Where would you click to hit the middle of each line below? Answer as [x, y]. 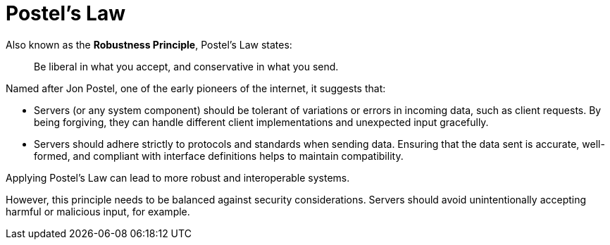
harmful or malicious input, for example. [98, 211]
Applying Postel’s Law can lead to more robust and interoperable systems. [178, 177]
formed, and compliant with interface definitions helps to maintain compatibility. [219, 156]
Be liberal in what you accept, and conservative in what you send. [186, 66]
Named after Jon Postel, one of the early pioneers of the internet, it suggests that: [196, 88]
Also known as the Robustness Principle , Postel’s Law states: [149, 44]
